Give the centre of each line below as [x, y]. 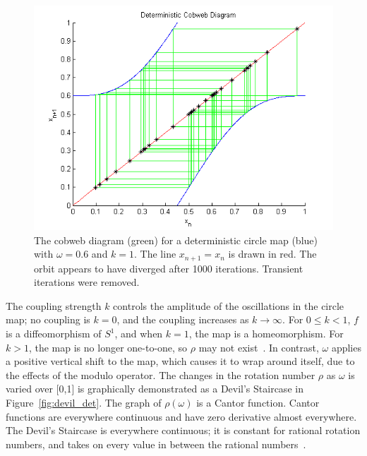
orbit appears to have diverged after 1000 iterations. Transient [169, 268]
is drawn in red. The [272, 254]
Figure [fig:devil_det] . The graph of [84, 402]
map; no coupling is [48, 319]
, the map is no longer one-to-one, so [108, 347]
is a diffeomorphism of [54, 334]
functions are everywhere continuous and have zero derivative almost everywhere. [181, 416]
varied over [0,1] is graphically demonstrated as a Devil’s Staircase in [155, 389]
